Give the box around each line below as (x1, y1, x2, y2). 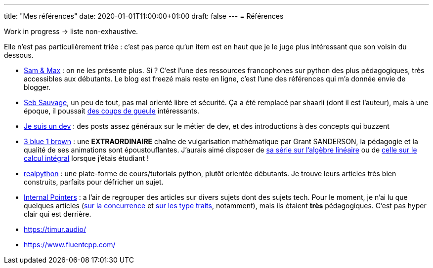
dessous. (4, 51, 34, 59)
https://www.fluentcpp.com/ (24, 240, 116, 249)
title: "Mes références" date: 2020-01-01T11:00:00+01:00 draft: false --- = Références (4, 12, 284, 20)
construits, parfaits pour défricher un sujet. (24, 178, 164, 186)
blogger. (24, 83, 51, 91)
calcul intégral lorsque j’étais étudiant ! (24, 154, 149, 162)
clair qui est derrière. (24, 210, 91, 218)
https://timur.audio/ (24, 225, 87, 233)
